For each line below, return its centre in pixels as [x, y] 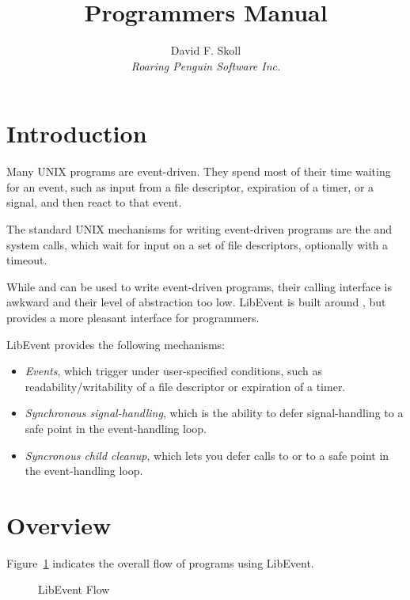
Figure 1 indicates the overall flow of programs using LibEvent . [160, 562]
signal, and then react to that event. [94, 202]
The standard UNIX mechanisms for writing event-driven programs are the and [199, 229]
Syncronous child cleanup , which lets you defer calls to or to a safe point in [207, 455]
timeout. [27, 260]
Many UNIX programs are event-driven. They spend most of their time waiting [199, 171]
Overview [59, 524]
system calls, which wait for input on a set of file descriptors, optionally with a [197, 244]
